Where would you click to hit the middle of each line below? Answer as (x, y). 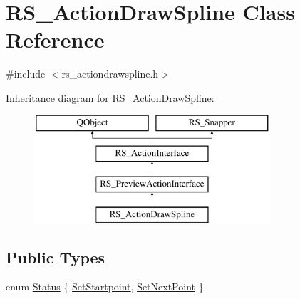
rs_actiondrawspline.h (110, 74)
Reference (55, 40)
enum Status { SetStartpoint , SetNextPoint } (105, 287)
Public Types (56, 257)
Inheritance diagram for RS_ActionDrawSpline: (110, 97)
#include (26, 74)
